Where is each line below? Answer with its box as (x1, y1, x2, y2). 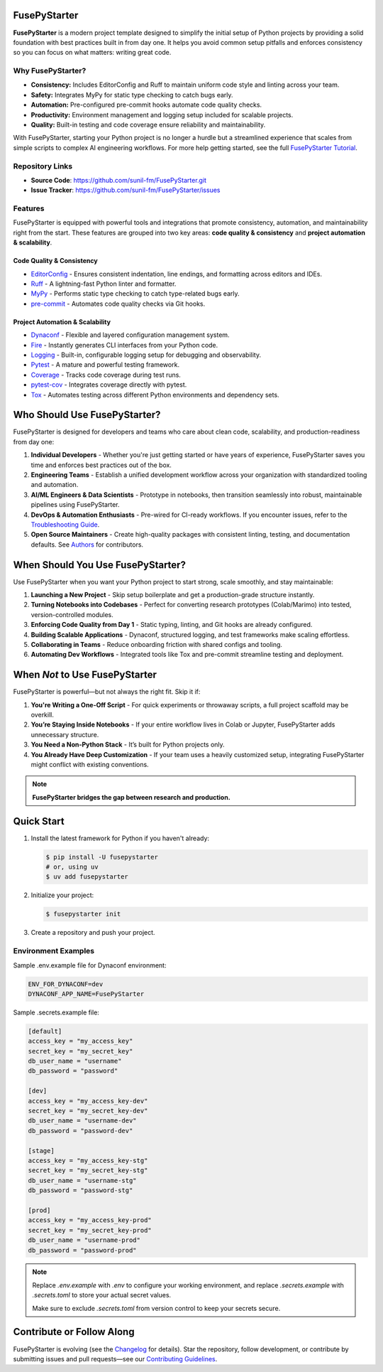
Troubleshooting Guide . (30, 520, 100, 529)
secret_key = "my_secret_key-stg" (28, 1167, 148, 1174)
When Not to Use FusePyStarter (13, 669, 157, 681)
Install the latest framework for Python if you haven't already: (30, 834, 209, 842)
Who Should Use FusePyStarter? (13, 409, 161, 421)
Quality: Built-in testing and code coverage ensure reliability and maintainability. (30, 121, 266, 129)
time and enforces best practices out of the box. (30, 461, 172, 469)
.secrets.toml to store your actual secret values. (32, 1291, 172, 1299)
